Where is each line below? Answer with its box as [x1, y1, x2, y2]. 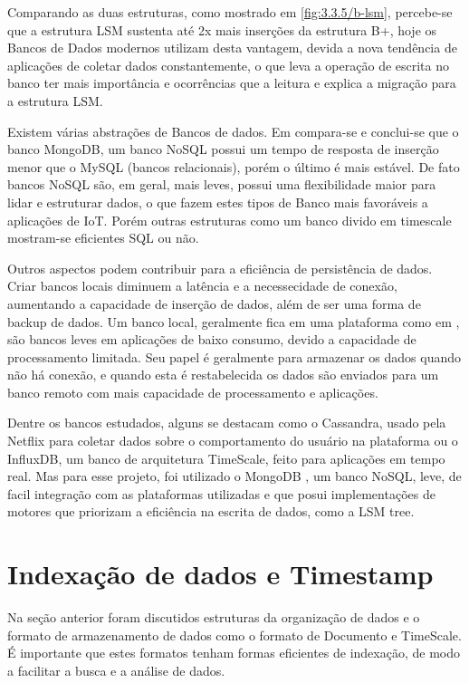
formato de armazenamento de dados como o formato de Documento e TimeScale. [7, 625, 462, 644]
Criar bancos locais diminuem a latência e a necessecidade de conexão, [7, 276, 397, 295]
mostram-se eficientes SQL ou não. [7, 228, 199, 247]
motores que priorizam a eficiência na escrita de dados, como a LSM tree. [7, 502, 415, 521]
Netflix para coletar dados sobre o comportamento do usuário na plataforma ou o [7, 431, 458, 450]
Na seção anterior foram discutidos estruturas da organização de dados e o [7, 608, 420, 627]
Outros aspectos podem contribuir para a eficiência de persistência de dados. [7, 258, 433, 277]
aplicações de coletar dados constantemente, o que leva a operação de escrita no [7, 55, 450, 74]
